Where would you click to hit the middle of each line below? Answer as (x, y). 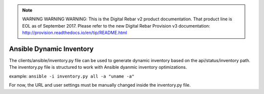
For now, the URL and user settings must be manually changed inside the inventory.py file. (100, 85)
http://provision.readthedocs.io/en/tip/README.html (75, 33)
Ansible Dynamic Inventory (51, 49)
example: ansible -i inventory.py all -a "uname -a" (72, 76)
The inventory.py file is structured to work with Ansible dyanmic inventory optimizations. (98, 67)
